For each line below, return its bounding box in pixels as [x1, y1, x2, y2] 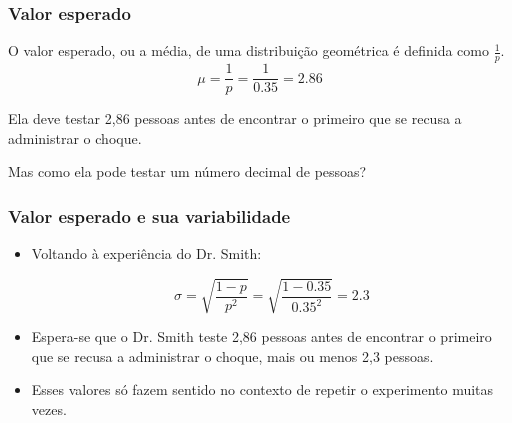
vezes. [31, 399, 67, 420]
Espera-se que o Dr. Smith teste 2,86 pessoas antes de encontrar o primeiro [31, 326, 492, 347]
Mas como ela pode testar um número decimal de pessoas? [8, 161, 367, 182]
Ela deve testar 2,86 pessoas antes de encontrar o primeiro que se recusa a [8, 108, 462, 129]
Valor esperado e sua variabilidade [8, 203, 291, 228]
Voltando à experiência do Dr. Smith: [31, 243, 262, 264]
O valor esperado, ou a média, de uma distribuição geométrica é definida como [8, 40, 489, 61]
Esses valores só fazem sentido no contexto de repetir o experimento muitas [31, 379, 494, 400]
